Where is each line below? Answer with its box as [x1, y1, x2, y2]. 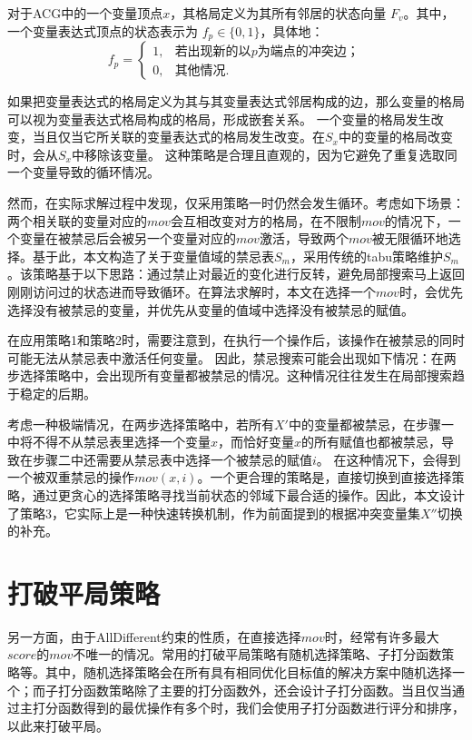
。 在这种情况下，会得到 [316, 449, 461, 469]
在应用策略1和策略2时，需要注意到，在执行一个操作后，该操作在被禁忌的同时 [7, 331, 465, 350]
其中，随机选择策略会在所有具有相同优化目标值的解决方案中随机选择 [44, 663, 452, 682]
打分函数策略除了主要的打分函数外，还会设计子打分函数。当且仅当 [57, 680, 452, 699]
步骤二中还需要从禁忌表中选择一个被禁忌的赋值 [32, 449, 312, 469]
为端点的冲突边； [257, 44, 359, 58]
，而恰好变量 [218, 432, 295, 451]
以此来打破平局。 [7, 715, 109, 735]
